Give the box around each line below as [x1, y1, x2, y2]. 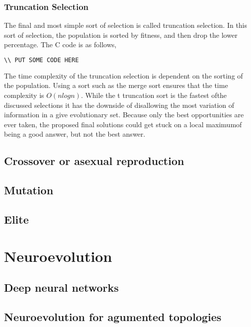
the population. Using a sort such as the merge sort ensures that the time [4, 80, 228, 90]
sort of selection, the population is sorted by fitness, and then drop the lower [4, 29, 238, 40]
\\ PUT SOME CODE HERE [4, 57, 79, 64]
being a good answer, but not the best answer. [4, 129, 146, 139]
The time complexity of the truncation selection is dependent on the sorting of [4, 70, 243, 81]
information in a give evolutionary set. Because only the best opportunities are [4, 109, 244, 120]
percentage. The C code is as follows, [4, 39, 117, 50]
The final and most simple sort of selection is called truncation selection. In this [4, 20, 248, 30]
